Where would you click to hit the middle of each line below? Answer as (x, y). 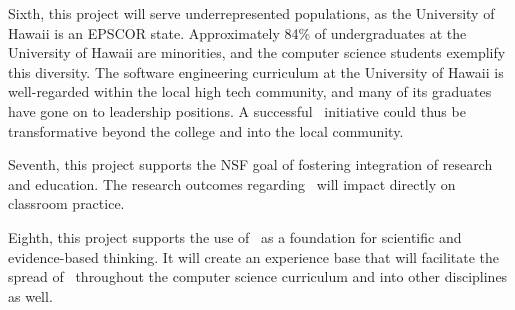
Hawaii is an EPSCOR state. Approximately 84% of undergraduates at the (237, 32)
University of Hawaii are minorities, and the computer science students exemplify (257, 52)
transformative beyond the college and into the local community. (206, 130)
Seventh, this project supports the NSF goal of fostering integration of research (250, 164)
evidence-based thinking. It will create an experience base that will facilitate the (253, 256)
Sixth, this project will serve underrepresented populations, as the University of (251, 13)
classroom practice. (66, 203)
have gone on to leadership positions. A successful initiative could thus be (237, 110)
